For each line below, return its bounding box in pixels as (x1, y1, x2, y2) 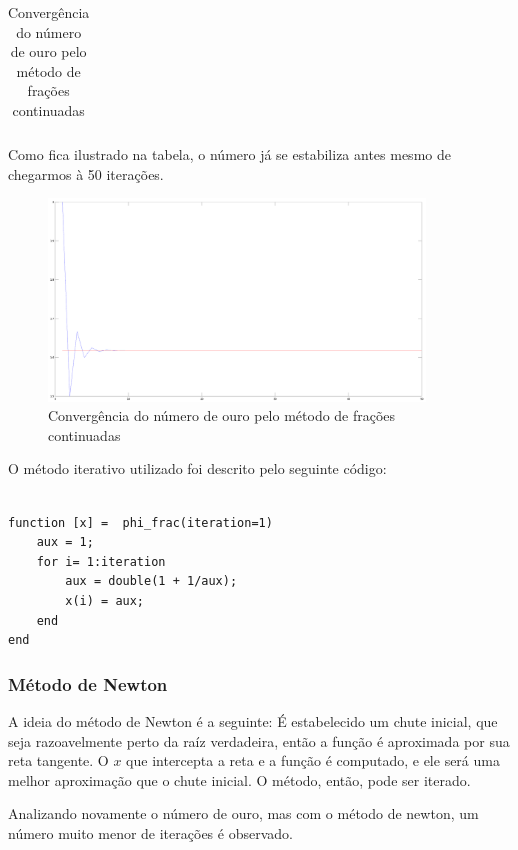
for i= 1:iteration (36, 554, 166, 569)
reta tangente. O (8, 750, 109, 771)
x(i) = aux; (65, 593, 145, 608)
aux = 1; (36, 535, 94, 550)
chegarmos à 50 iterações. (8, 163, 164, 184)
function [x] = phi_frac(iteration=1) (8, 515, 273, 530)
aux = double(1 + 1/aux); (65, 574, 238, 589)
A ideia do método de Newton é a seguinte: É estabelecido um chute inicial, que (8, 710, 498, 731)
